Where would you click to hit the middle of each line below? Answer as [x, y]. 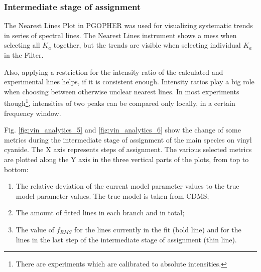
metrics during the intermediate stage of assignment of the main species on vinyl [128, 139]
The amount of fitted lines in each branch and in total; [100, 213]
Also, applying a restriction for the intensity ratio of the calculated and [114, 72]
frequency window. [33, 113]
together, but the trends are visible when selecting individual [147, 45]
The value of [35, 229]
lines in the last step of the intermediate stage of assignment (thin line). [126, 239]
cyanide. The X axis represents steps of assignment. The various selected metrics [128, 149]
